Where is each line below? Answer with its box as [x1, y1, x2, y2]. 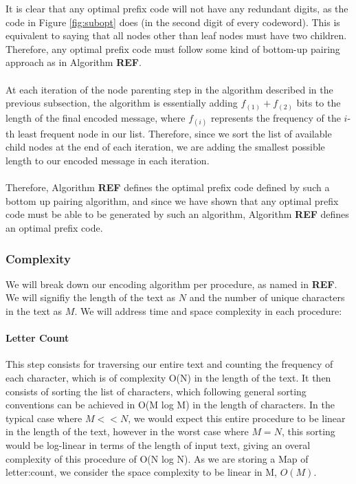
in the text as [5, 304, 63, 318]
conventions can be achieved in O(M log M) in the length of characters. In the [5, 397, 335, 412]
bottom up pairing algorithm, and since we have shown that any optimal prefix [5, 193, 339, 208]
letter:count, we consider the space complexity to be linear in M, [5, 465, 277, 479]
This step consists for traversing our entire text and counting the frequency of [5, 357, 333, 371]
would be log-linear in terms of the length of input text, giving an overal [5, 437, 311, 452]
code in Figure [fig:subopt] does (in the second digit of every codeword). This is [5, 14, 340, 29]
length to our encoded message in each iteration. [5, 153, 210, 168]
